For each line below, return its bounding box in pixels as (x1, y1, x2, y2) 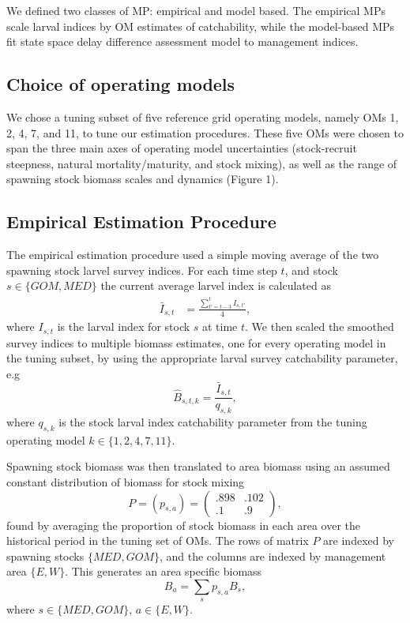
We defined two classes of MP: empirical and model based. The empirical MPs (6, 2, 386, 18)
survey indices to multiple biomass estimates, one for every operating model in (6, 334, 386, 351)
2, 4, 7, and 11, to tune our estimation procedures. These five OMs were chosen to (6, 124, 404, 141)
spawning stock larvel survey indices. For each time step (6, 261, 277, 278)
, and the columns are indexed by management (159, 547, 386, 564)
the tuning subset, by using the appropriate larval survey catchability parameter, (6, 350, 398, 366)
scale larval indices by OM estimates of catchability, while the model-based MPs (6, 17, 395, 34)
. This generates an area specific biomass (65, 563, 262, 580)
